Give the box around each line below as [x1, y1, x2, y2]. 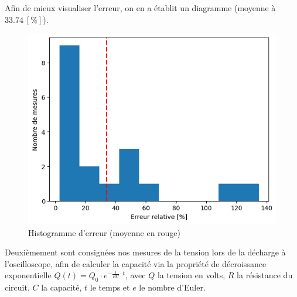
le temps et [90, 281, 130, 293]
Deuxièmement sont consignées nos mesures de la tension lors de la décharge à [5, 246, 286, 258]
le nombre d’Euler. [139, 281, 206, 293]
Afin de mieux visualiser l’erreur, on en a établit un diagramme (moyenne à [5, 2, 276, 13]
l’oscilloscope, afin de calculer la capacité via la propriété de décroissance [5, 257, 267, 269]
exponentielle [5, 269, 52, 281]
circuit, [5, 281, 30, 293]
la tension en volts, [157, 269, 226, 281]
